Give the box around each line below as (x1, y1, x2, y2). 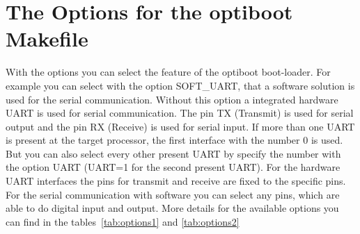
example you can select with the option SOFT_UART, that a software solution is (6, 78, 355, 92)
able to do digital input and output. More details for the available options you (6, 201, 339, 215)
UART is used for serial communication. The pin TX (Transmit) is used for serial (6, 106, 354, 120)
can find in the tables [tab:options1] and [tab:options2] (6, 214, 240, 228)
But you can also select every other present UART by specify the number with (6, 146, 341, 160)
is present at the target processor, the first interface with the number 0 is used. (6, 133, 343, 147)
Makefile (6, 24, 88, 53)
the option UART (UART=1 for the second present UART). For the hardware (6, 160, 341, 174)
